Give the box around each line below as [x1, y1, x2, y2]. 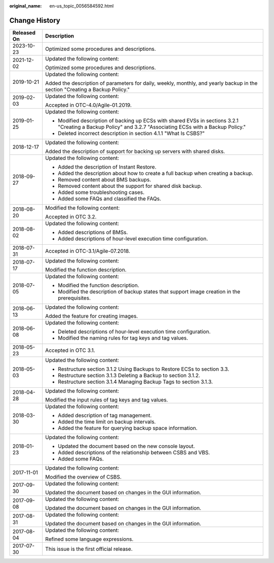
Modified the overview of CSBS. [45, 473, 122, 480]
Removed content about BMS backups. [57, 176, 152, 183]
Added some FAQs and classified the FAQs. [57, 195, 161, 202]
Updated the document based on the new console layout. [57, 442, 195, 449]
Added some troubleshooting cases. [57, 188, 145, 195]
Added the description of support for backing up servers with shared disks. [45, 148, 225, 155]
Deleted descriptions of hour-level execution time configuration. [57, 328, 211, 335]
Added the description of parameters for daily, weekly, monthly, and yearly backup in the [45, 79, 258, 86]
